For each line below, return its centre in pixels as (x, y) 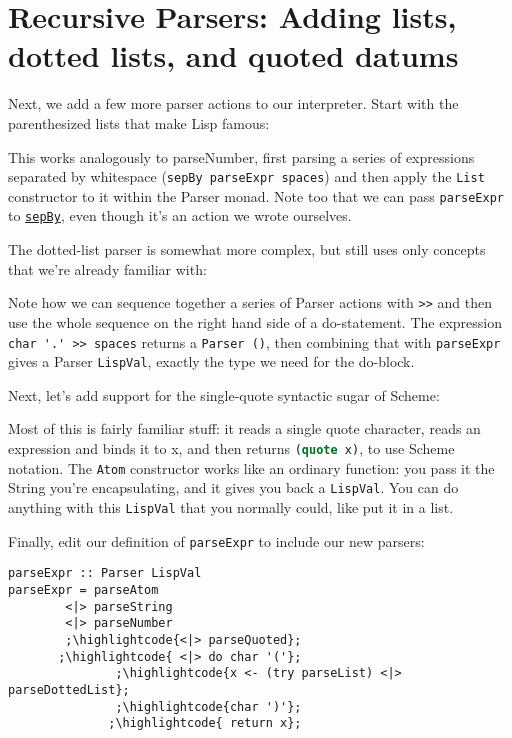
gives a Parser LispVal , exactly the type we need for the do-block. (211, 361)
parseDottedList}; (69, 689)
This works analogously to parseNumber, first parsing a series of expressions (241, 156)
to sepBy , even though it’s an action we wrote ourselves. (180, 215)
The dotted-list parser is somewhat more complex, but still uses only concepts (247, 249)
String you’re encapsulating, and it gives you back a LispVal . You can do (233, 487)
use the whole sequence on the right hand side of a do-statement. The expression (255, 321)
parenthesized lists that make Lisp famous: (139, 122)
